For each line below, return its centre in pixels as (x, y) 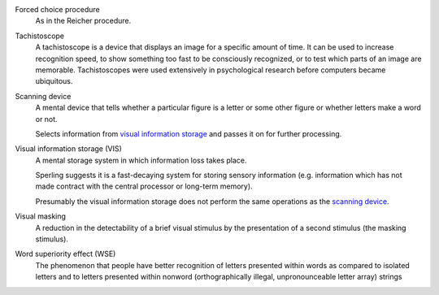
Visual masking (41, 216)
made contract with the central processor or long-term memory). (144, 186)
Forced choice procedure (58, 9)
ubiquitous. (54, 81)
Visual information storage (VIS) (68, 149)
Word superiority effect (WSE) (65, 254)
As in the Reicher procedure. (83, 21)
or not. (46, 119)
